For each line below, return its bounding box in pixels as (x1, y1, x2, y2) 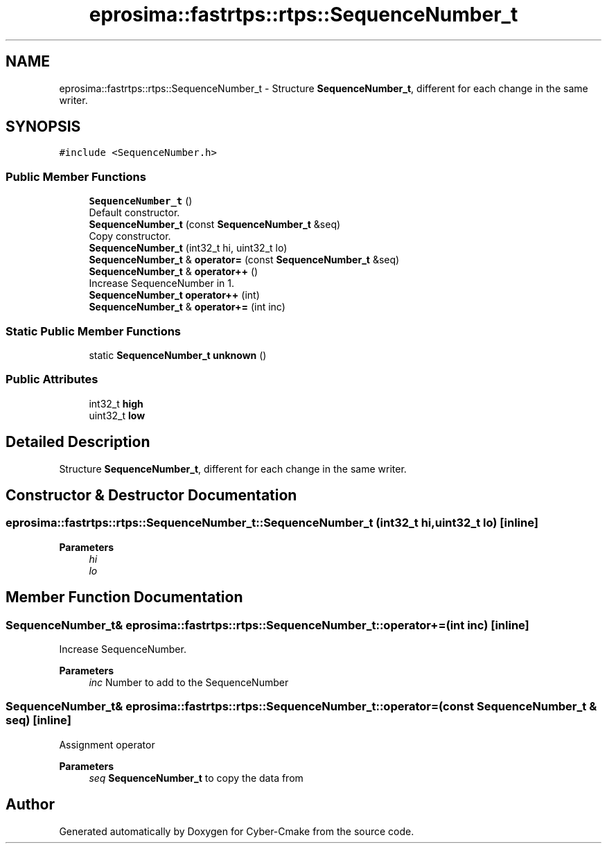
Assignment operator (59, 738, 155, 751)
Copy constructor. (89, 230, 171, 243)
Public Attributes (6, 372, 98, 387)
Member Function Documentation (6, 588, 243, 606)
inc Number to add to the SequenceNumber (89, 676, 289, 688)
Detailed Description (6, 433, 150, 451)
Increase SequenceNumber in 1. (89, 277, 235, 290)
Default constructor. (89, 207, 180, 219)
